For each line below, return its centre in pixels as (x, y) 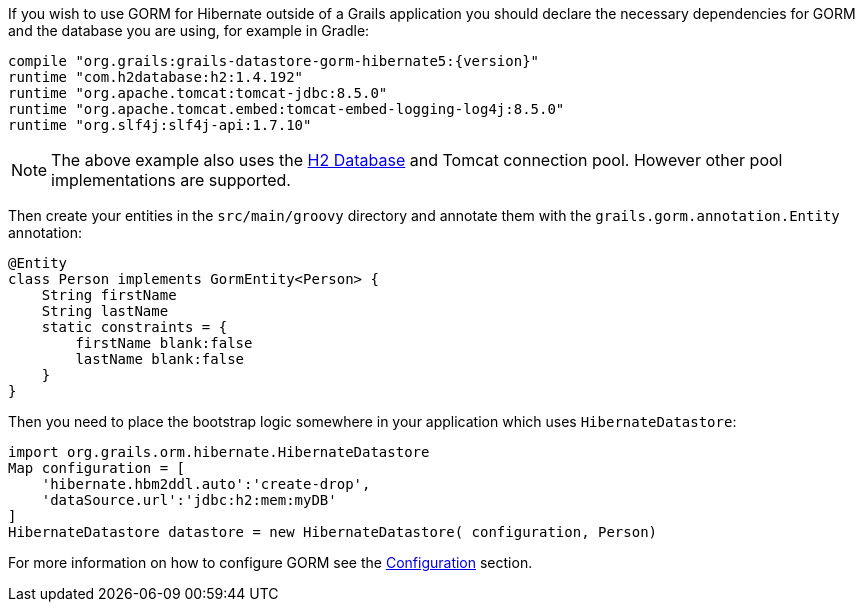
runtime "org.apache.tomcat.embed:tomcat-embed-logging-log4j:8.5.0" (286, 109)
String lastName (105, 311)
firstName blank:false (164, 343)
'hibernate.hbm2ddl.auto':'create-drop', (206, 484)
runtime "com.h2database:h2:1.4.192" (156, 77)
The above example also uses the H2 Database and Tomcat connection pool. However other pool (417, 160)
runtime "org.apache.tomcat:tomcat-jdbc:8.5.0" (198, 93)
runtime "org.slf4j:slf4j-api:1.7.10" (160, 125)
